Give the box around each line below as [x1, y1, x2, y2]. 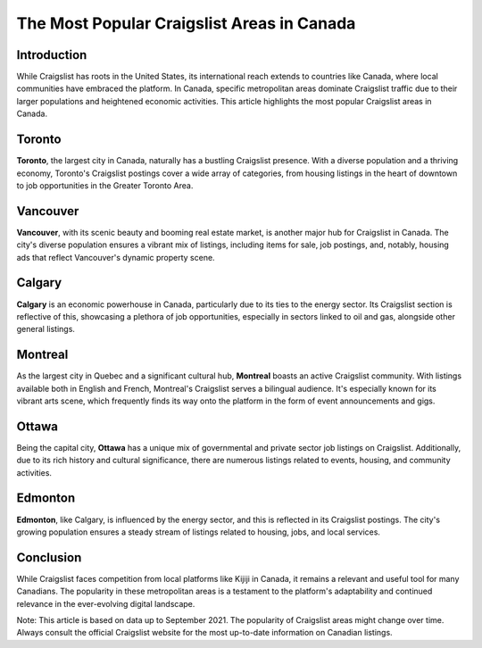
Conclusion [16, 550, 82, 565]
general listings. [16, 324, 76, 335]
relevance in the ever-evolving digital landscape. [16, 598, 195, 609]
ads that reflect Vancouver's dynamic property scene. [16, 252, 215, 262]
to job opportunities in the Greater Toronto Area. [16, 179, 194, 191]
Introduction [16, 47, 87, 62]
